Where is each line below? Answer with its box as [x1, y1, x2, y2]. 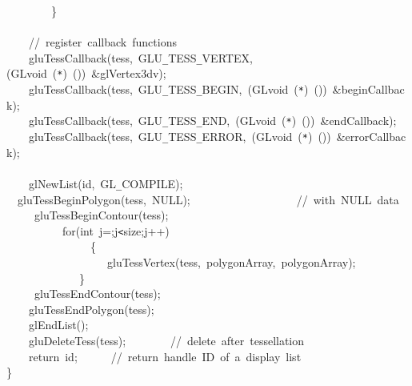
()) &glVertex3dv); [72, 65, 166, 82]
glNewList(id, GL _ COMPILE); [28, 175, 183, 191]
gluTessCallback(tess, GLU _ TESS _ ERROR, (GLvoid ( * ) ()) [28, 128, 331, 144]
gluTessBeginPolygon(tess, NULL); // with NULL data [17, 191, 399, 207]
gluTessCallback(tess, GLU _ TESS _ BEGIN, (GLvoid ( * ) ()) [28, 81, 327, 98]
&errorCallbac [336, 128, 406, 144]
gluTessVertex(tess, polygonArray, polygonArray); [106, 253, 356, 270]
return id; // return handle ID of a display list [28, 348, 302, 364]
